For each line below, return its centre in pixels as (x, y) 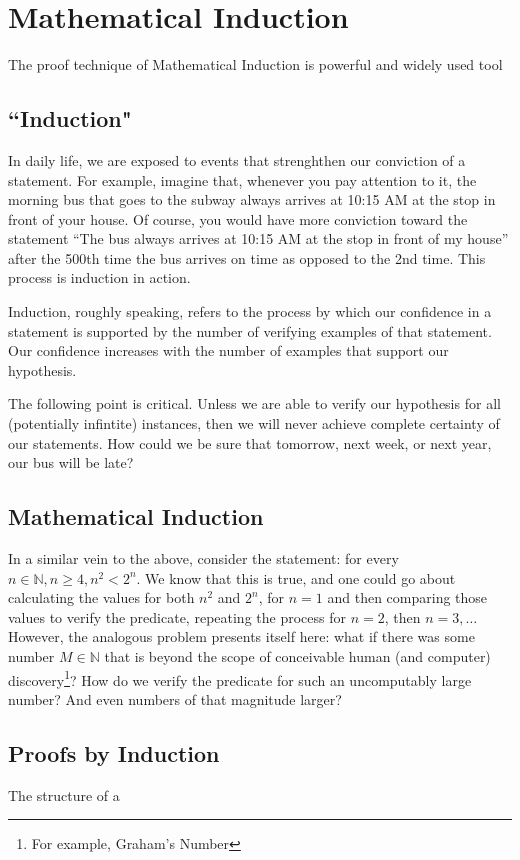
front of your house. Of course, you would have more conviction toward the (238, 218)
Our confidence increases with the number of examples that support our (228, 350)
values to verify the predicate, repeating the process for (177, 616)
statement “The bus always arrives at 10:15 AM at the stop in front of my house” (258, 238)
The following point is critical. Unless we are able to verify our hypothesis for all (254, 403)
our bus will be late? (71, 462)
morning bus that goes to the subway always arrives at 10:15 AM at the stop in (252, 199)
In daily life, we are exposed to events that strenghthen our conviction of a (237, 159)
